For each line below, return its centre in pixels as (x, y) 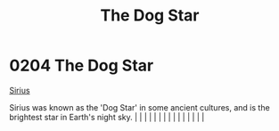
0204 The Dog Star (82, 65)
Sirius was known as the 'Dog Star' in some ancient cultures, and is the (139, 107)
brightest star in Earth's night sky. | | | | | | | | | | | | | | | (107, 117)
